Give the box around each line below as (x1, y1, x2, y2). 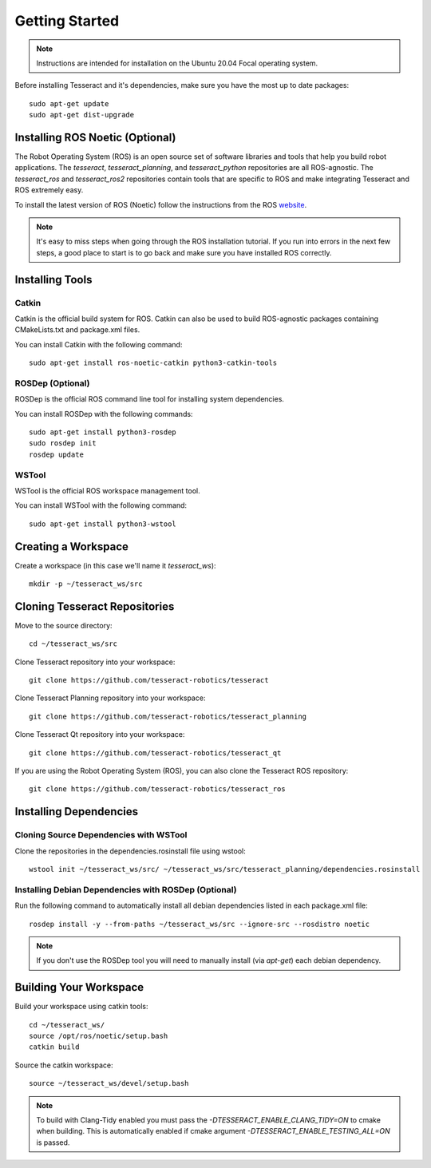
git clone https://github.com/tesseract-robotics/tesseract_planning (29, 711, 307, 721)
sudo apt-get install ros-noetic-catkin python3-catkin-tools (29, 358, 278, 367)
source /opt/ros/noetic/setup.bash (29, 1031, 168, 1040)
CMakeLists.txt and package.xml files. (14, 325, 140, 335)
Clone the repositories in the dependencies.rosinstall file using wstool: (14, 846, 247, 856)
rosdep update (29, 449, 84, 459)
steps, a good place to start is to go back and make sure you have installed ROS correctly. (36, 247, 332, 257)
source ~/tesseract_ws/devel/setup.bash (29, 1079, 189, 1088)
